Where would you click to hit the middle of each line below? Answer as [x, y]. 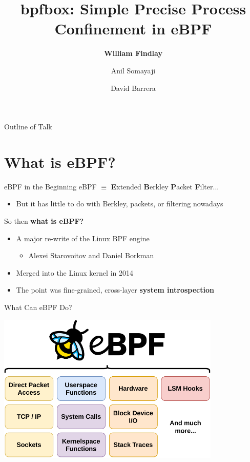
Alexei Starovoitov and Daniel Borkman [91, 255]
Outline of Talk [28, 127]
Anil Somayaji [133, 70]
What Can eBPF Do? [38, 307]
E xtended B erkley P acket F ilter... [165, 186]
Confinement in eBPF [133, 28]
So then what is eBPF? [44, 221]
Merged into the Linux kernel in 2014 [75, 272]
